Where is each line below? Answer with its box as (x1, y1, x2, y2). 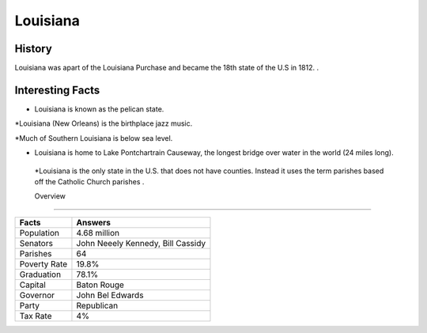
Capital (19, 279, 47, 290)
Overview (34, 191, 66, 201)
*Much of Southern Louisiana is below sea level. (14, 133, 173, 142)
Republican (76, 300, 119, 311)
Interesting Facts (14, 83, 100, 96)
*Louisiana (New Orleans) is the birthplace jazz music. (14, 119, 193, 128)
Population (19, 227, 59, 238)
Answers (76, 217, 111, 228)
